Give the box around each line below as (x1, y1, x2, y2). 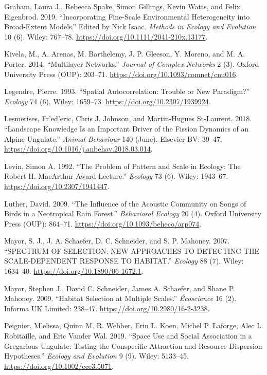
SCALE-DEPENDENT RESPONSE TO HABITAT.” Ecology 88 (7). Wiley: (4, 255, 244, 266)
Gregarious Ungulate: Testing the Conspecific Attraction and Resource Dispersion (4, 340, 262, 351)
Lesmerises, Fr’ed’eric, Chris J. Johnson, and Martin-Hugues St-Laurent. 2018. (4, 113, 252, 124)
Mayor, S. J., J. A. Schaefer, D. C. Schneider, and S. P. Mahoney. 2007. (4, 235, 230, 246)
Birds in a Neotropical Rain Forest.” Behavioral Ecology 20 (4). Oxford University (4, 208, 261, 219)
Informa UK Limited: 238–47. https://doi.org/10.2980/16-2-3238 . (4, 303, 210, 313)
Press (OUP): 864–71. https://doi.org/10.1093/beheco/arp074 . (4, 218, 202, 229)
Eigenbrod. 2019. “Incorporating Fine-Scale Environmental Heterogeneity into (4, 11, 250, 22)
